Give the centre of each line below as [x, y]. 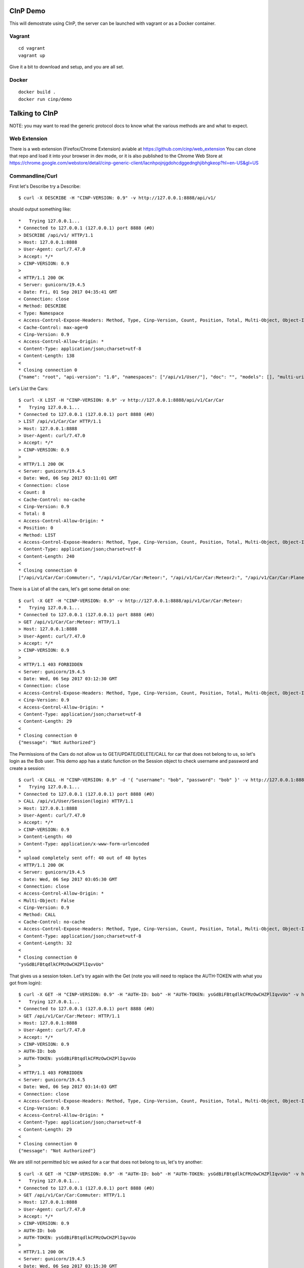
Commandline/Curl [33, 176]
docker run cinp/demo [45, 99]
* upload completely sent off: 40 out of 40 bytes [83, 858]
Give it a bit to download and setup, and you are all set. [67, 67]
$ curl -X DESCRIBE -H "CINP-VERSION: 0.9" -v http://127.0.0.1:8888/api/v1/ [117, 198]
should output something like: [40, 209]
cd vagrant [32, 48]
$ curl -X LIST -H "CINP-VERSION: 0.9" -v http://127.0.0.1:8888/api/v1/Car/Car [121, 400]
